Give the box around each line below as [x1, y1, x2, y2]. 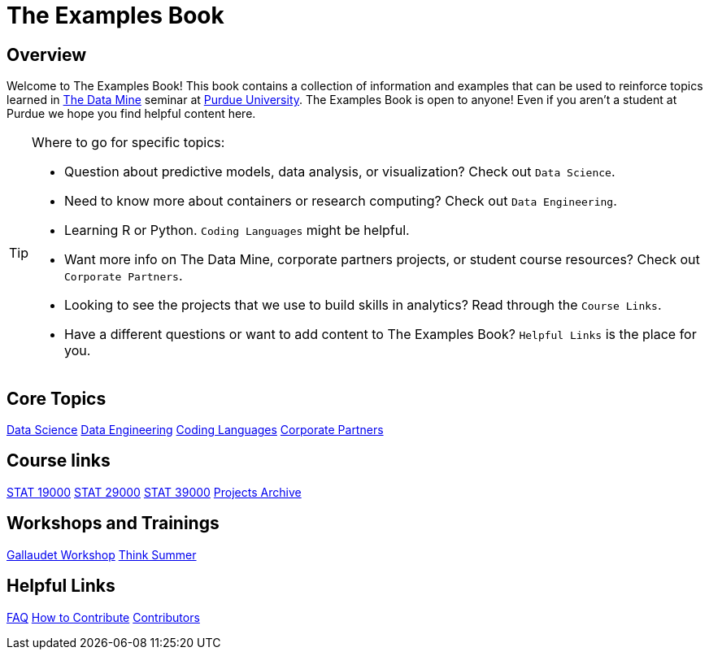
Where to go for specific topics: [32, 134, 225, 151]
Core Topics [7, 388, 107, 409]
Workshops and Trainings [7, 513, 220, 534]
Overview [7, 44, 87, 65]
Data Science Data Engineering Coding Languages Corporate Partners [7, 423, 384, 437]
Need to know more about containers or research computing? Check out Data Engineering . [64, 193, 617, 210]
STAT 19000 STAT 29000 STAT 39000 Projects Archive [7, 484, 302, 499]
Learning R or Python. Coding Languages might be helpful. [64, 222, 410, 239]
